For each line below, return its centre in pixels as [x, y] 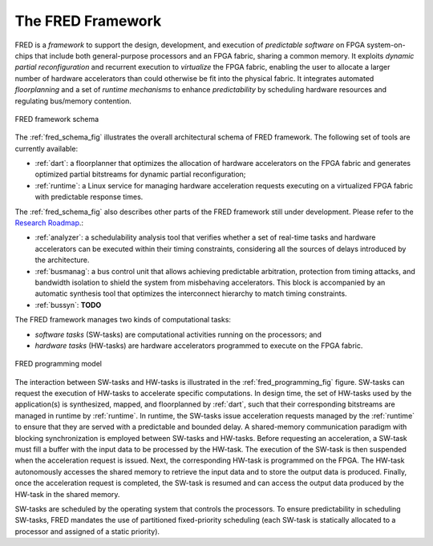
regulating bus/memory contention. [73, 101]
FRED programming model [58, 364]
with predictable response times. [89, 197]
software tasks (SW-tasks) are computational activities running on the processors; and [178, 334]
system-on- [386, 45]
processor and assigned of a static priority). [87, 531]
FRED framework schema [57, 119]
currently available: [47, 148]
